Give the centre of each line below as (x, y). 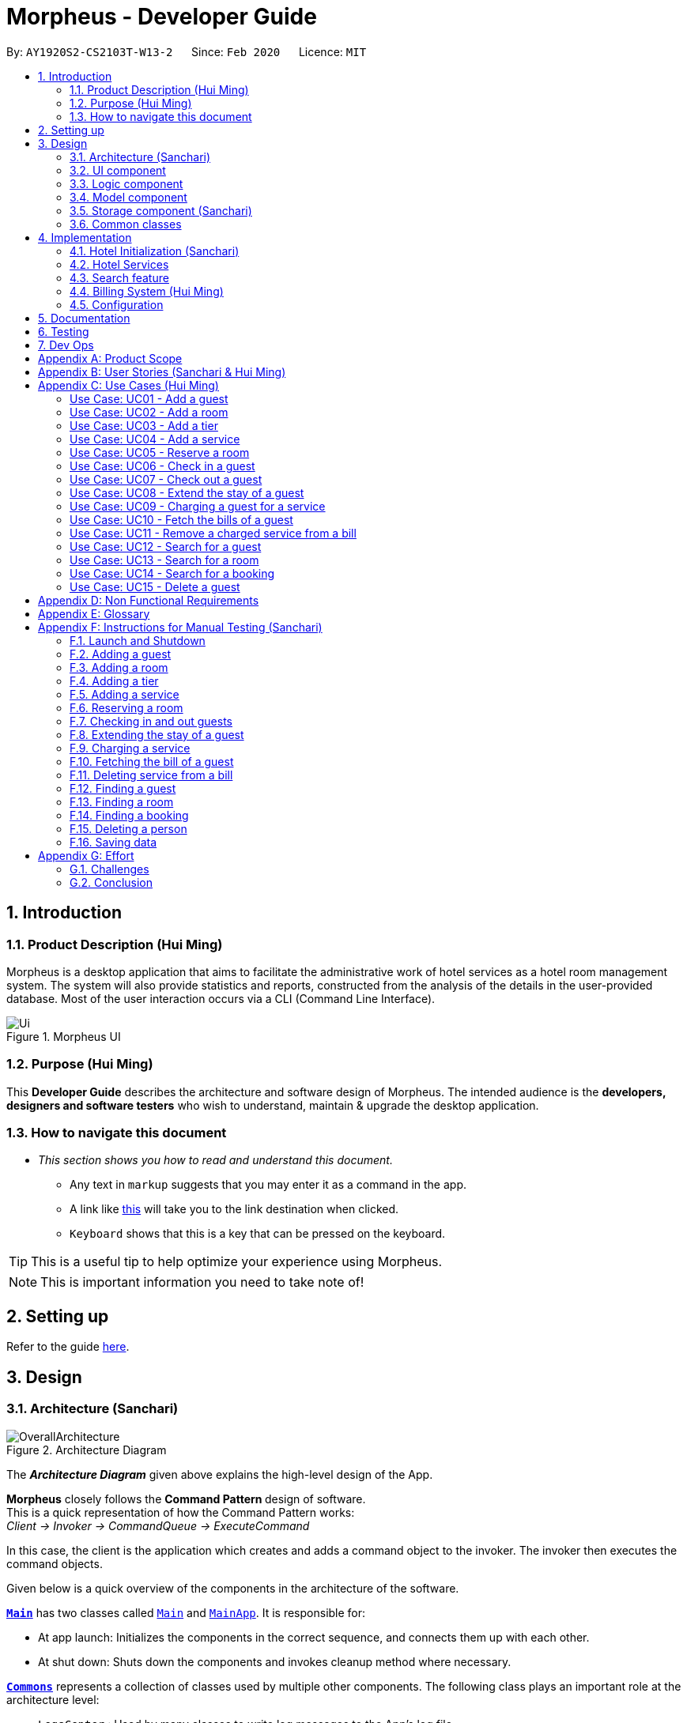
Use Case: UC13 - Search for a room (164, 560)
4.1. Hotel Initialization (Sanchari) (155, 251)
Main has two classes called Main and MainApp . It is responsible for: (186, 1612)
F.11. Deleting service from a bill (151, 775)
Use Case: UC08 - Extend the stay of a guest (187, 492)
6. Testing (64, 331)
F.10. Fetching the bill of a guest (152, 761)
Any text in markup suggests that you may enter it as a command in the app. (268, 1185)
